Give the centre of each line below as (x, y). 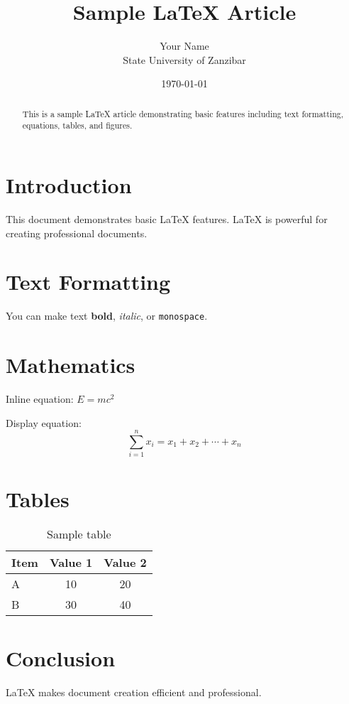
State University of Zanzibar (184, 59)
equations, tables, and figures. (77, 125)
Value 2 (125, 563)
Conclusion (61, 657)
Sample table (79, 534)
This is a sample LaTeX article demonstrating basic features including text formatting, (183, 113)
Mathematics (71, 365)
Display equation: (44, 422)
